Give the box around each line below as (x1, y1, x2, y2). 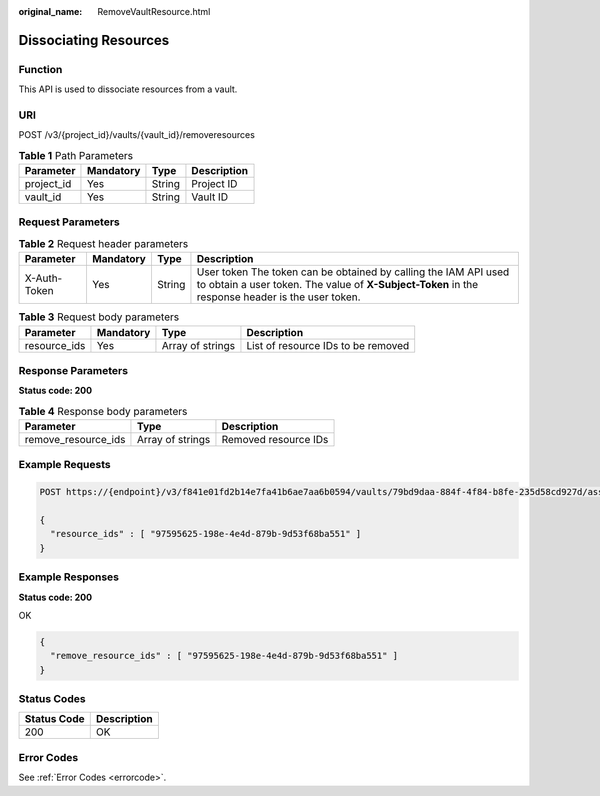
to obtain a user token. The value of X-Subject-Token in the (196, 278, 479, 292)
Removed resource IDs (221, 433, 329, 447)
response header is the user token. (196, 290, 361, 304)
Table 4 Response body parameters (18, 404, 188, 418)
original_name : (18, 6, 83, 17)
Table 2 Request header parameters (18, 237, 189, 250)
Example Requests (18, 458, 111, 472)
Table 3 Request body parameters (18, 310, 180, 324)
